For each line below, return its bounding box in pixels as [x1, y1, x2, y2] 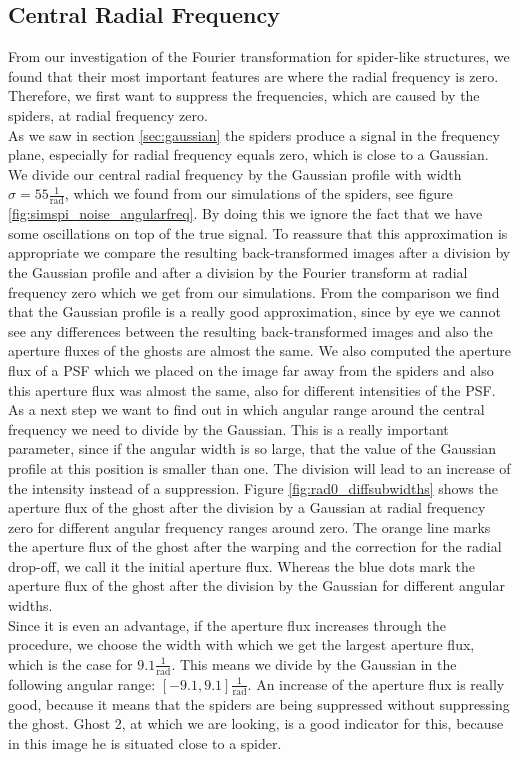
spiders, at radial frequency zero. [8, 104, 208, 125]
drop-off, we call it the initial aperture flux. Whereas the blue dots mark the [8, 555, 476, 576]
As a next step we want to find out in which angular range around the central [8, 399, 485, 420]
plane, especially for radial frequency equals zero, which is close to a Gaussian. [8, 144, 489, 165]
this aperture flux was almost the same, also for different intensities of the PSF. [8, 379, 496, 400]
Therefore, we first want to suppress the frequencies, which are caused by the [8, 85, 480, 106]
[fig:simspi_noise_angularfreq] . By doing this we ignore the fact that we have [8, 203, 483, 224]
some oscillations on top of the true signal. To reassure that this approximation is [8, 222, 508, 243]
